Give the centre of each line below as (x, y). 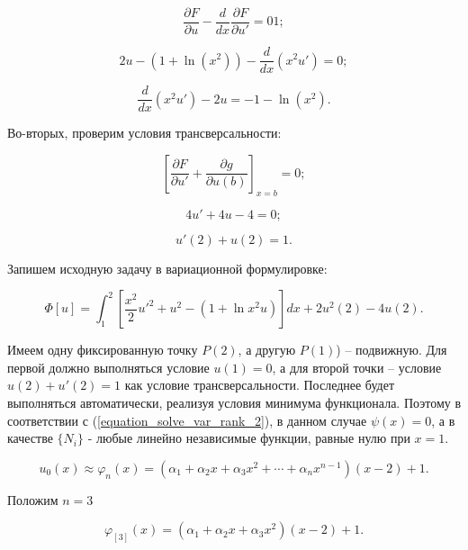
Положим (33, 499)
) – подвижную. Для (391, 350)
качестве (30, 438)
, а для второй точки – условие (357, 367)
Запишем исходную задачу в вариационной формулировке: (167, 268)
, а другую (267, 350)
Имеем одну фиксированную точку (103, 350)
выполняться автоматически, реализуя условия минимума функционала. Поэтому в (234, 402)
